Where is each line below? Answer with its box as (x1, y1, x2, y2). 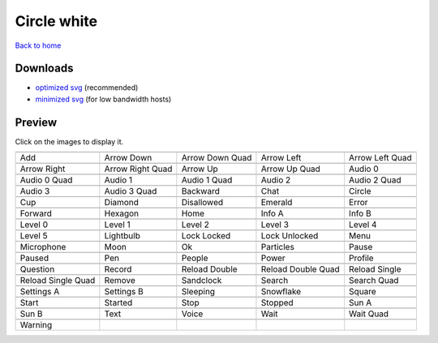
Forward (19, 208, 52, 219)
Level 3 (260, 219, 290, 230)
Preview (15, 115, 58, 129)
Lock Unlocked (260, 230, 319, 242)
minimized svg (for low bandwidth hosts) (35, 94, 172, 104)
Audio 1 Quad (181, 174, 233, 186)
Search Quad (349, 275, 399, 286)
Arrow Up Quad (260, 163, 320, 174)
